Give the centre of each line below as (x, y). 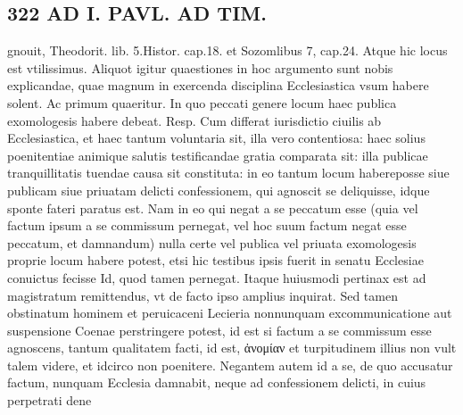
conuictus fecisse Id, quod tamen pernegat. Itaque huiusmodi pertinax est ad (217, 277)
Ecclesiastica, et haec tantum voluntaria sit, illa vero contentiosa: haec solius (216, 138)
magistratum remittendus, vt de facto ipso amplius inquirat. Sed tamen (203, 295)
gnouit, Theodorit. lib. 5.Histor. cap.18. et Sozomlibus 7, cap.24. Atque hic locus (227, 50)
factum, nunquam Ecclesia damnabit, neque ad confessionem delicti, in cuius (217, 382)
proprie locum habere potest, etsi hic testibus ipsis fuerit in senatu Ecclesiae (215, 260)
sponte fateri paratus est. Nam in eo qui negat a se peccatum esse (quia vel (213, 207)
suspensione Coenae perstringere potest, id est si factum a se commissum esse (219, 330)
